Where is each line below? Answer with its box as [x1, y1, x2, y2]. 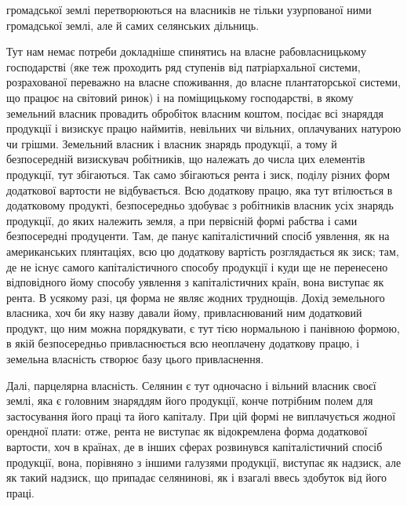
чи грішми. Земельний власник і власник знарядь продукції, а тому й [6, 135, 337, 151]
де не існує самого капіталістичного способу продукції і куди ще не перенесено [6, 258, 388, 275]
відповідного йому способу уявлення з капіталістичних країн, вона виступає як [6, 274, 384, 290]
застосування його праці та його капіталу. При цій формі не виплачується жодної [6, 407, 396, 424]
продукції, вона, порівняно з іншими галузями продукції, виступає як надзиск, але [6, 453, 402, 470]
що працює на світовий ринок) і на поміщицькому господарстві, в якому [6, 89, 354, 105]
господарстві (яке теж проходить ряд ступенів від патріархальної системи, [6, 58, 361, 75]
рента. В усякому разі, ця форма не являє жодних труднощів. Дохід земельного [6, 289, 385, 305]
